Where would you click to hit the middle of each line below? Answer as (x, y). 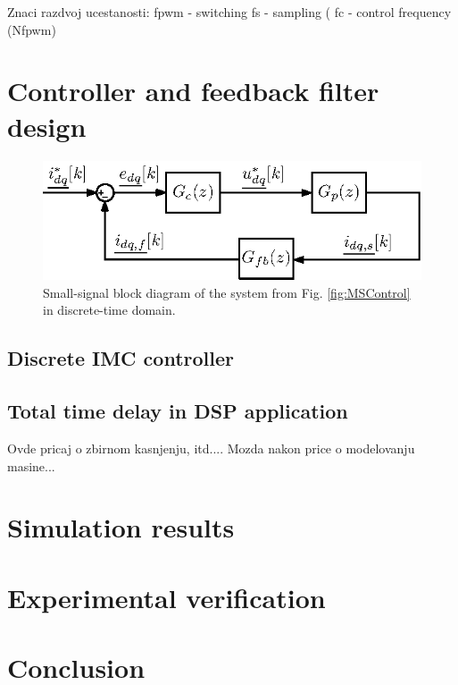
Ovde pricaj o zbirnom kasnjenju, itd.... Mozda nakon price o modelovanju (211, 448)
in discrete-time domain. (109, 310)
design (47, 126)
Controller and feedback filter (193, 91)
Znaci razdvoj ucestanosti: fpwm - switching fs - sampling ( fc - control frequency (229, 12)
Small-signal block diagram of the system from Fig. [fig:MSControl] (227, 292)
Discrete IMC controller (121, 358)
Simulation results (121, 527)
